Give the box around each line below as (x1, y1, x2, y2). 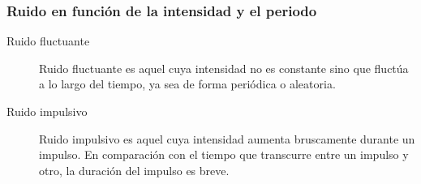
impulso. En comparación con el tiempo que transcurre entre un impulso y (39, 146, 409, 163)
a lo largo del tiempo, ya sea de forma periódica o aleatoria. (39, 75, 336, 92)
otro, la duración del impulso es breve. (39, 161, 230, 178)
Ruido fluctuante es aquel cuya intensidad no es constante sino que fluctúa (39, 59, 409, 76)
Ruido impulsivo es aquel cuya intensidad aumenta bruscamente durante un (39, 130, 415, 147)
